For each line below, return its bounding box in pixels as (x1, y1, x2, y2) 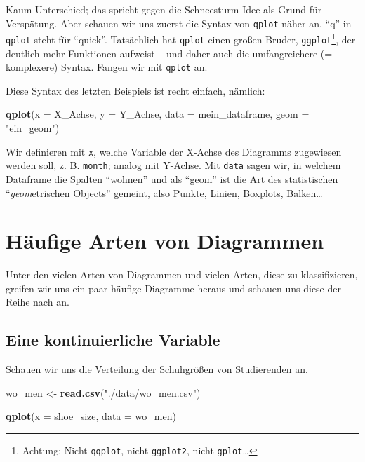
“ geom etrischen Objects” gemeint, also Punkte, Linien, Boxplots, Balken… (6, 185, 323, 200)
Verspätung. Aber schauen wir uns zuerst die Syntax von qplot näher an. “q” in (6, 15, 352, 30)
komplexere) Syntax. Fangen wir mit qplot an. (6, 60, 208, 74)
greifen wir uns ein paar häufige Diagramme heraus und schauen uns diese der (6, 280, 341, 295)
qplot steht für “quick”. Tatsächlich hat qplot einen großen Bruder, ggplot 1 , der (6, 30, 356, 46)
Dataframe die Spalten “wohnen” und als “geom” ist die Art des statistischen (6, 171, 338, 186)
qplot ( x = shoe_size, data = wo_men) (6, 409, 176, 423)
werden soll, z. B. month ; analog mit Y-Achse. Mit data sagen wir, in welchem (6, 158, 341, 172)
